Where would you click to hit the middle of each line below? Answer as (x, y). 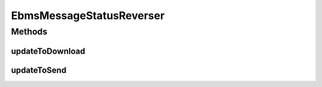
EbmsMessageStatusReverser (88, 15)
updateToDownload (48, 51)
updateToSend (39, 70)
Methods (29, 32)
